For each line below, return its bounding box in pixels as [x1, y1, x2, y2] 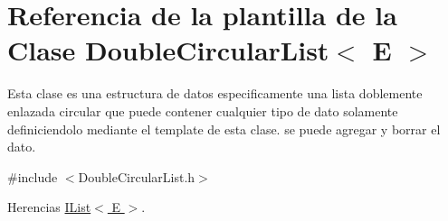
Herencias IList [7, 198, 91, 216]
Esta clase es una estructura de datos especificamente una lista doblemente [7, 84, 423, 103]
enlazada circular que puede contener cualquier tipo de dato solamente [7, 101, 398, 120]
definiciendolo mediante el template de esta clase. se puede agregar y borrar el [7, 119, 441, 138]
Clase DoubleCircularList [7, 32, 329, 69]
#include [7, 167, 58, 186]
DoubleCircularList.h [78, 167, 195, 186]
